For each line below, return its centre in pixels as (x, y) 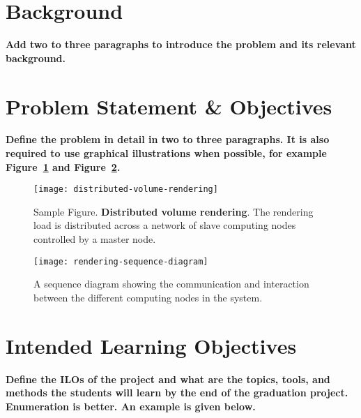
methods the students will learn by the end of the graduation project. (177, 393)
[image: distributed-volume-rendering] (126, 189)
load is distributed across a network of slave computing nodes (165, 225)
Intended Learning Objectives (151, 345)
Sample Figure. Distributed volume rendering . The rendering (174, 211)
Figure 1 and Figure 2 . (63, 166)
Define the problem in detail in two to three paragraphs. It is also (168, 139)
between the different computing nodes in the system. (148, 297)
